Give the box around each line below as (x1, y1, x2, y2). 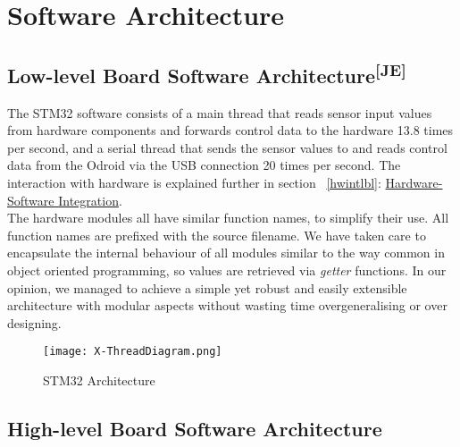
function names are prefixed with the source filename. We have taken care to (7, 225, 426, 244)
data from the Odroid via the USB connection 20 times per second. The (7, 156, 401, 174)
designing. (7, 313, 62, 332)
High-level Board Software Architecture (7, 414, 382, 442)
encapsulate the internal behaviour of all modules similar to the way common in (7, 243, 445, 262)
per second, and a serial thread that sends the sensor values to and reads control (7, 138, 447, 156)
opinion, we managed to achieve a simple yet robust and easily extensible (7, 278, 407, 297)
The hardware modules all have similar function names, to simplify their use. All (7, 208, 449, 227)
